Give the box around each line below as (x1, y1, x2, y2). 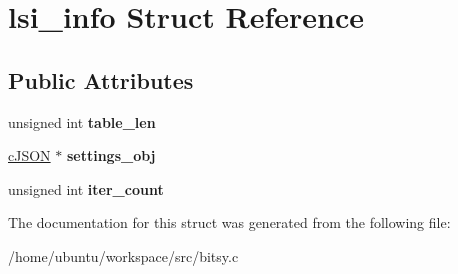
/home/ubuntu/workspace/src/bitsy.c (8, 245, 239, 266)
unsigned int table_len (8, 111, 156, 132)
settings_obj (66, 145, 156, 166)
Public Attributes (8, 64, 194, 95)
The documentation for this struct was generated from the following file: (8, 212, 451, 233)
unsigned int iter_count (8, 178, 164, 199)
